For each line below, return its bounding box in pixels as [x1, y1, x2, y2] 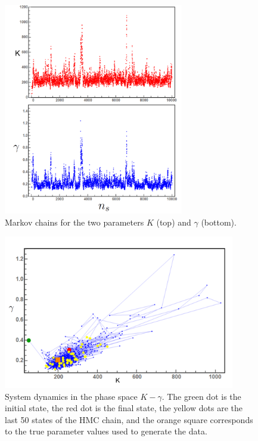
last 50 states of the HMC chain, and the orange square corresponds [5, 413, 253, 425]
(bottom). [201, 215, 237, 228]
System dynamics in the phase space [5, 390, 138, 402]
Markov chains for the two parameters [5, 215, 144, 228]
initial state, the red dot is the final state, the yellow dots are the [5, 402, 243, 414]
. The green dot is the [161, 390, 241, 402]
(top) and [156, 215, 191, 228]
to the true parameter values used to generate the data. [5, 425, 207, 437]
